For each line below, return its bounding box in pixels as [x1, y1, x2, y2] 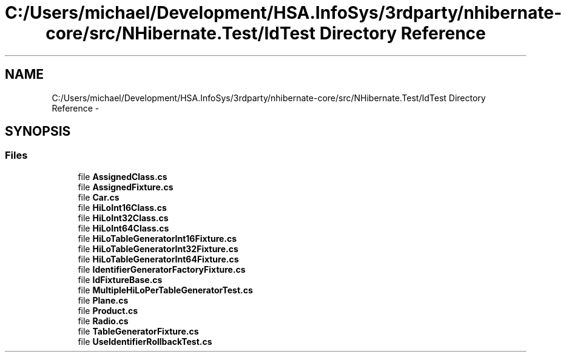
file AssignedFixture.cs [78, 181, 174, 192]
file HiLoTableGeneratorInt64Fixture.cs [78, 253, 239, 264]
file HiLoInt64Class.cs [78, 222, 169, 233]
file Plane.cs [78, 295, 129, 305]
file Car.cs [78, 192, 120, 202]
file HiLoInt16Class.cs [78, 202, 167, 213]
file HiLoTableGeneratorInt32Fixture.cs [78, 243, 238, 254]
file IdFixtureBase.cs [78, 274, 163, 285]
